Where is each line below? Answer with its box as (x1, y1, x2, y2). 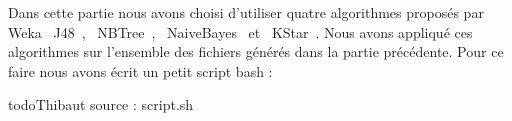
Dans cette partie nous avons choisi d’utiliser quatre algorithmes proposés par (8, 2, 484, 22)
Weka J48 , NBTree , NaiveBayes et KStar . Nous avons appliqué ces (8, 21, 473, 42)
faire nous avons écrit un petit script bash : (8, 60, 273, 81)
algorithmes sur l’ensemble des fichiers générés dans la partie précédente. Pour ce (8, 41, 504, 62)
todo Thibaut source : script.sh (8, 94, 194, 115)
